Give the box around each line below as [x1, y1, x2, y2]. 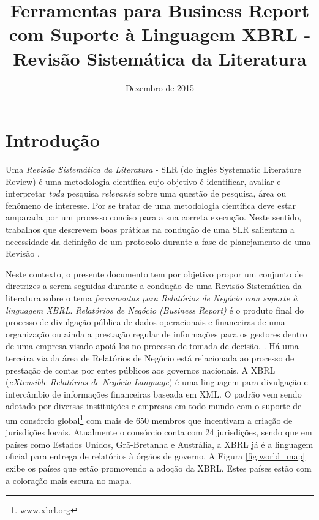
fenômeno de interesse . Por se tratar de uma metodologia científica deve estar [6, 198, 296, 211]
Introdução [6, 127, 100, 153]
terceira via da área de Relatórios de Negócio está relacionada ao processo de [6, 351, 295, 364]
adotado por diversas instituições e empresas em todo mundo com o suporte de [6, 399, 302, 412]
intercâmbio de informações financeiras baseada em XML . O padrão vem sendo [6, 387, 302, 400]
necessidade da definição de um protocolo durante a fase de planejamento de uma [6, 235, 311, 247]
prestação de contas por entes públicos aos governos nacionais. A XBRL [6, 363, 276, 376]
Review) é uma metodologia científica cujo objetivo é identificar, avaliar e [6, 175, 281, 187]
